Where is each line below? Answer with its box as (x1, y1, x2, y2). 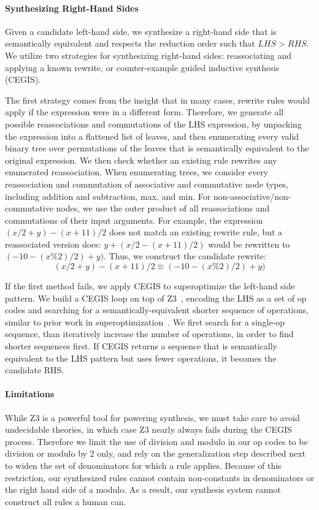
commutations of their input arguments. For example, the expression (5, 213, 263, 226)
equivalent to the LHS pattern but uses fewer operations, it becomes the (5, 351, 277, 364)
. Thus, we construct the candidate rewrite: (104, 249, 266, 262)
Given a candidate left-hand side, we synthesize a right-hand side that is (5, 25, 277, 37)
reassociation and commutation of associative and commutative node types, (5, 177, 289, 190)
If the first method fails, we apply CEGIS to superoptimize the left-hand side (5, 280, 295, 292)
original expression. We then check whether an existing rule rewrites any (5, 153, 277, 166)
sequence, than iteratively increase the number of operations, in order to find (5, 327, 294, 340)
